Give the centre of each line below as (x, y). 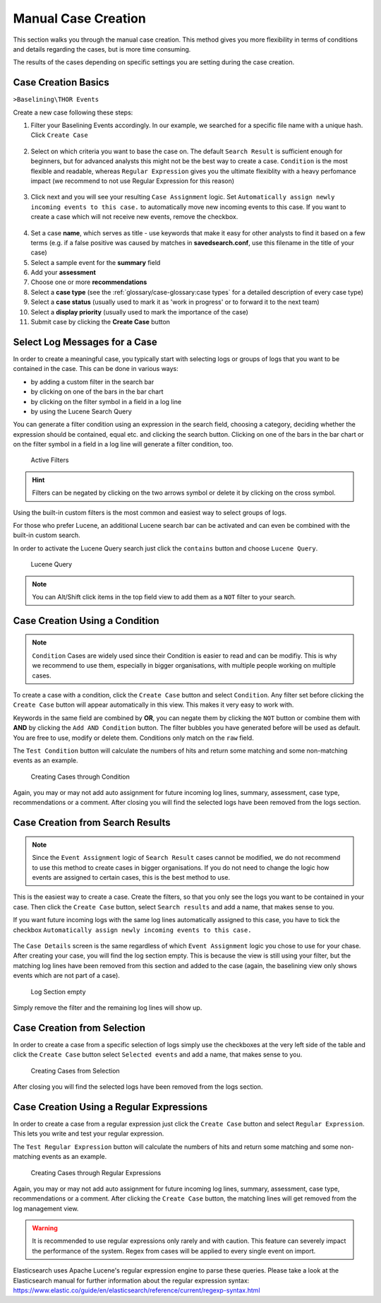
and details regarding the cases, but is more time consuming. (102, 49)
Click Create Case (59, 135)
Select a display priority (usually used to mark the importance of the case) (139, 312)
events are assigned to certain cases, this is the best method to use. (131, 878)
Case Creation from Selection (79, 1028)
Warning (45, 1228)
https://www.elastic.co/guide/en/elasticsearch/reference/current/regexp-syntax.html (137, 1290)
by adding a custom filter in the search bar (92, 382)
